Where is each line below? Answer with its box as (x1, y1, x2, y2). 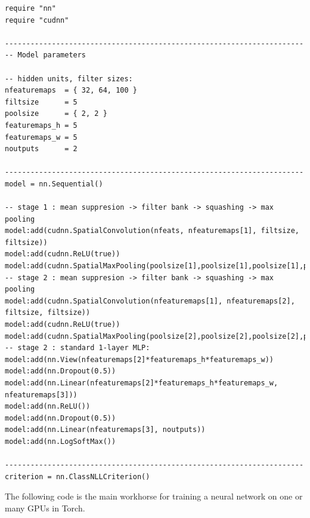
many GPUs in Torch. (5, 501, 85, 514)
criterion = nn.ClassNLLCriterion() (5, 472, 150, 481)
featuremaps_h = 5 (5, 121, 77, 130)
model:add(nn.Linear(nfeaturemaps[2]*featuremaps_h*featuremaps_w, (5, 379, 278, 387)
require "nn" (5, 4, 56, 13)
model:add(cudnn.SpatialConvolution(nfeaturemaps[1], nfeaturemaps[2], (5, 296, 295, 305)
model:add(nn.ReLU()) (5, 402, 91, 411)
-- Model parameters (5, 51, 86, 60)
